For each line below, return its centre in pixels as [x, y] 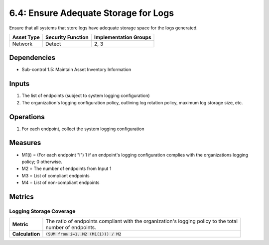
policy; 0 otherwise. [42, 162]
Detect [53, 44]
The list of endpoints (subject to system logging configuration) [86, 96]
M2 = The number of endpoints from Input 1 [67, 168]
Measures [25, 143]
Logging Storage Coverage [42, 211]
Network [22, 44]
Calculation [26, 234]
